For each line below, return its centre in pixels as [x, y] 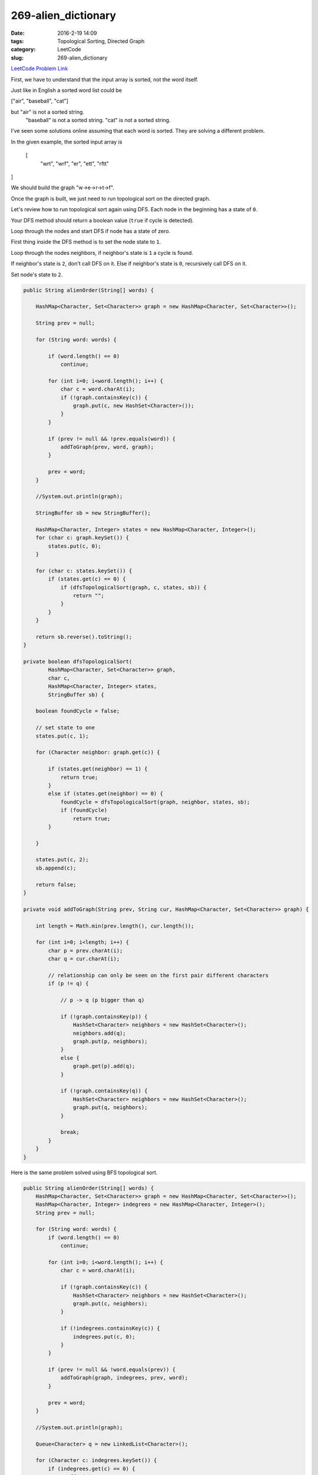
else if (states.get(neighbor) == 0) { [105, 794]
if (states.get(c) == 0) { [87, 579]
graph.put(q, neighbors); [110, 1107]
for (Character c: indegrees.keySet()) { [96, 1461]
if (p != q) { [68, 984]
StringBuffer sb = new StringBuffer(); [93, 513]
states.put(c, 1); [62, 736]
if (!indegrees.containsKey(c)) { [110, 1328]
